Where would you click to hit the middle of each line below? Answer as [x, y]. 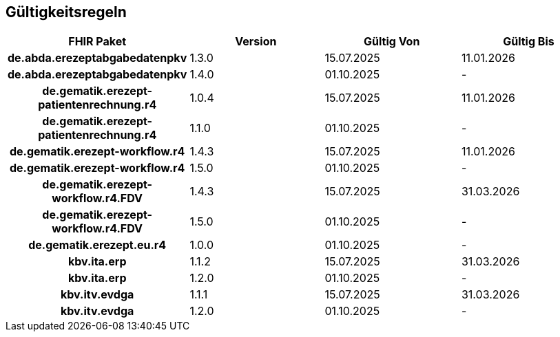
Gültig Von [392, 42]
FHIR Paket [97, 42]
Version [256, 42]
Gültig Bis [529, 42]
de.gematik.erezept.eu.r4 [97, 245]
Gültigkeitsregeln [66, 12]
